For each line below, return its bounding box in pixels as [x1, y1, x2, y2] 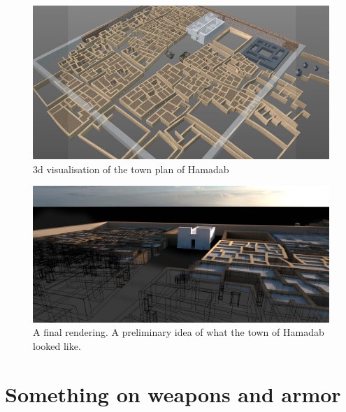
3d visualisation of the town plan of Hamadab [33, 161, 229, 176]
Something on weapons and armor [5, 379, 341, 408]
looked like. [33, 339, 81, 353]
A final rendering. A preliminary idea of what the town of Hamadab [33, 325, 324, 339]
